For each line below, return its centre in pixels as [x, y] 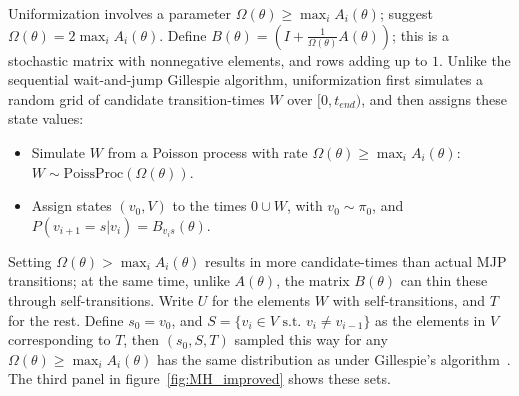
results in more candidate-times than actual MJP [356, 260]
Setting [30, 260]
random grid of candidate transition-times [136, 98]
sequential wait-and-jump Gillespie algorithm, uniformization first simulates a [246, 79]
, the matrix [313, 280]
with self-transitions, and [408, 299]
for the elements [261, 299]
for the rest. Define [66, 319]
